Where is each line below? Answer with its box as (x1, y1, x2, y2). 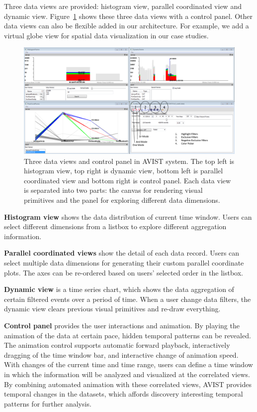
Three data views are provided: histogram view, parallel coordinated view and (4, 1, 242, 11)
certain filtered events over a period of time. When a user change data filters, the (4, 293, 251, 304)
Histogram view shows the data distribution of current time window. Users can (4, 211, 252, 222)
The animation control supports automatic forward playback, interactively (4, 340, 230, 350)
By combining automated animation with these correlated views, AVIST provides (4, 379, 252, 389)
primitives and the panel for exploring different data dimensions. (24, 195, 220, 205)
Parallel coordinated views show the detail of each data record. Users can (4, 248, 240, 258)
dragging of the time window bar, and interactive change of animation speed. (4, 349, 239, 360)
